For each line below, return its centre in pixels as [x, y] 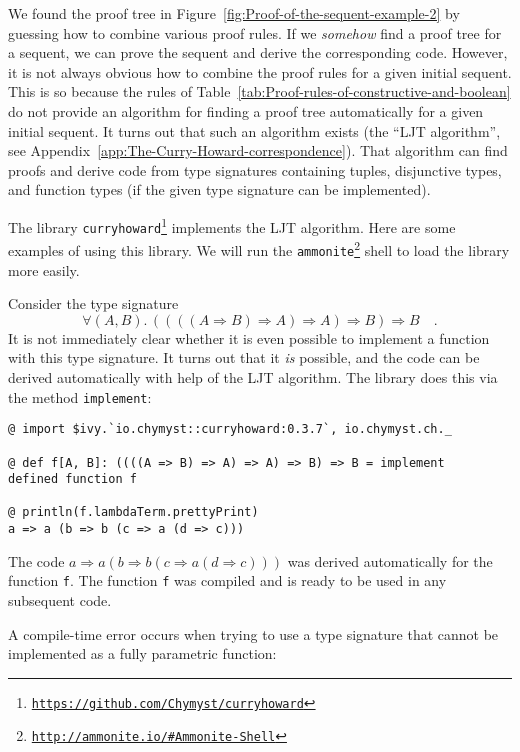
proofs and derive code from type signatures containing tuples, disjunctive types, [255, 169]
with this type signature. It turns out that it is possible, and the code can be [244, 357]
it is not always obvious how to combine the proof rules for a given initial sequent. [260, 71]
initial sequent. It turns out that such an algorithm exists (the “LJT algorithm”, [254, 130]
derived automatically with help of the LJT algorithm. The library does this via [253, 376]
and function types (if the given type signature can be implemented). [219, 189]
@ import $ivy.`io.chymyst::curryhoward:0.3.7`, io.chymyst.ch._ [230, 429]
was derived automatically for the [390, 560]
